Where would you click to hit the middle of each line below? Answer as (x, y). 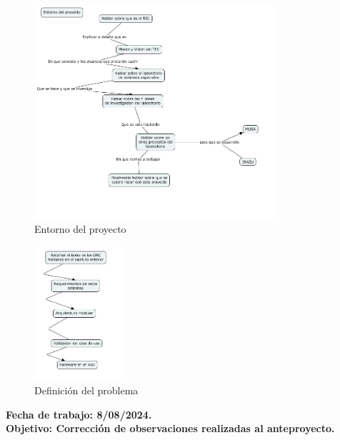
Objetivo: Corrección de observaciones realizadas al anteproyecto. (170, 428)
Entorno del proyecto (80, 229)
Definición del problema (86, 390)
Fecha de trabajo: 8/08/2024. (79, 414)
